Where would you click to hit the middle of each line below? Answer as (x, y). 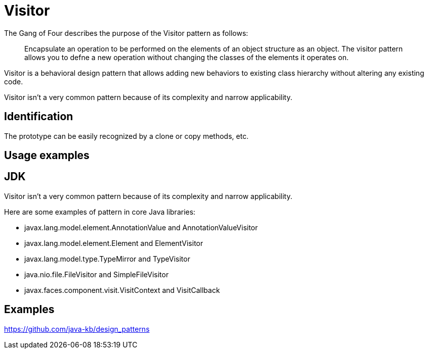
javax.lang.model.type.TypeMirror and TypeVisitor (107, 259)
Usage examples (47, 156)
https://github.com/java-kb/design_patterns (77, 329)
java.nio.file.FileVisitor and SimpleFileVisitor (97, 274)
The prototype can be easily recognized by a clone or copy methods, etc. (126, 136)
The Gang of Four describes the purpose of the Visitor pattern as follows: (126, 33)
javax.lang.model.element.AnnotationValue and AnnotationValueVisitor (141, 227)
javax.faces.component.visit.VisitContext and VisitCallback (122, 290)
